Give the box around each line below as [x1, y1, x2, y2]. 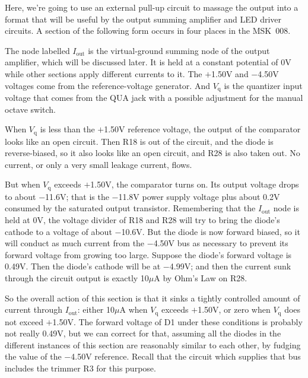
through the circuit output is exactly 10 [5, 272, 149, 284]
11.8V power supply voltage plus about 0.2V [118, 190, 280, 202]
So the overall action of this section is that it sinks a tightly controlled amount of [5, 291, 300, 304]
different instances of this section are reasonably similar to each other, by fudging [5, 338, 301, 351]
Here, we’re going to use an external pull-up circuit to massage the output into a [5, 1, 299, 13]
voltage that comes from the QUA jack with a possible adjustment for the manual [5, 91, 303, 104]
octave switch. [5, 103, 56, 115]
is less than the [40, 123, 95, 135]
